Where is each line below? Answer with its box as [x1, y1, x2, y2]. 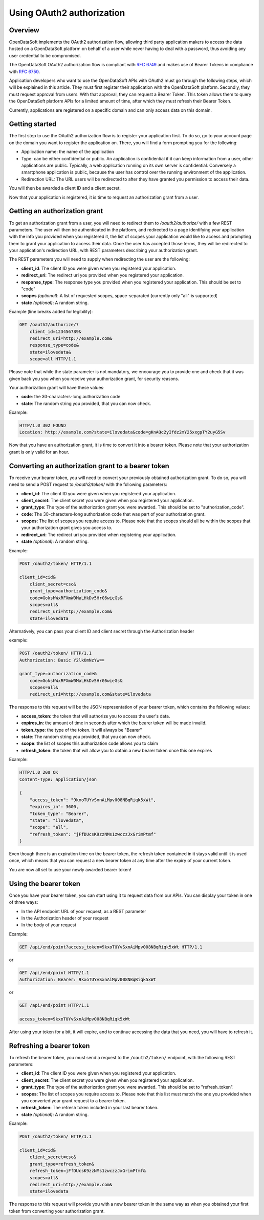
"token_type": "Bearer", [29, 811, 89, 816]
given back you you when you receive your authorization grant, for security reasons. [9, 376, 179, 381]
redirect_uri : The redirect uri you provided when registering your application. [21, 532, 176, 537]
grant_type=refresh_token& [29, 1161, 95, 1167]
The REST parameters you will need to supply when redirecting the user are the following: [9, 256, 190, 262]
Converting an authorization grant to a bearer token [9, 461, 170, 470]
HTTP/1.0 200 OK [19, 770, 59, 775]
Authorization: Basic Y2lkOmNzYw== [19, 657, 105, 663]
